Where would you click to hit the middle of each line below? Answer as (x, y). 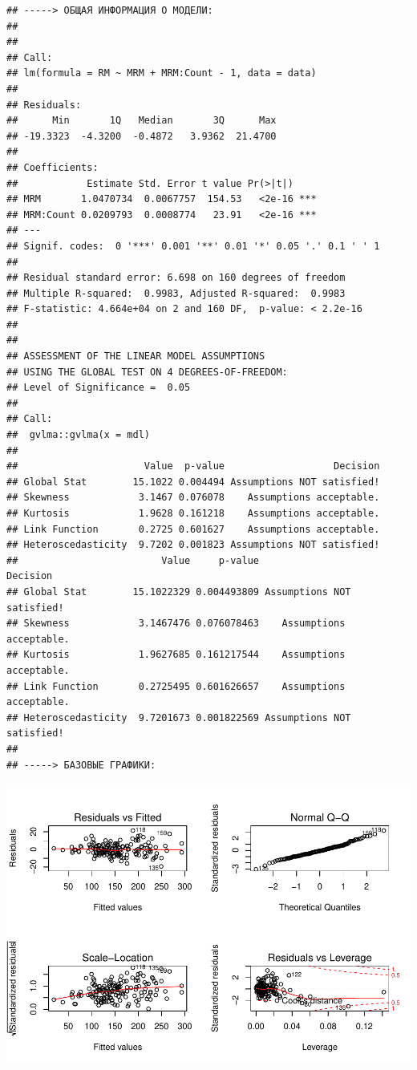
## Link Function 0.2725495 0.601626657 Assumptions (176, 686)
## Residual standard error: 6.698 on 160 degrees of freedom (176, 278)
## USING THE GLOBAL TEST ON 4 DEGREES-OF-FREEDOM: (147, 372)
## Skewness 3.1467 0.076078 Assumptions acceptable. (193, 498)
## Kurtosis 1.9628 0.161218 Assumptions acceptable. (193, 513)
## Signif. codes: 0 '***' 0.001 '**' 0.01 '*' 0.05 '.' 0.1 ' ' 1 (193, 246)
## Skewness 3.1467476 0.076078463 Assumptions (176, 624)
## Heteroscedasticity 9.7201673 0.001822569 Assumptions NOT (179, 717)
